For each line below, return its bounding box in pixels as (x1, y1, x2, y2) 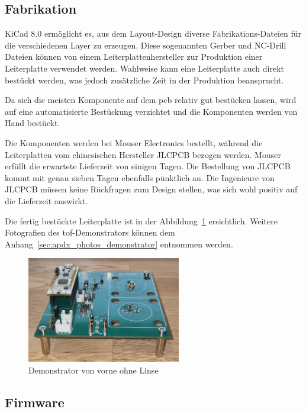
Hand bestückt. (5, 117, 60, 129)
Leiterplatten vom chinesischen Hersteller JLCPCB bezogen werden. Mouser (5, 148, 281, 160)
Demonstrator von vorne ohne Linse (28, 364, 159, 376)
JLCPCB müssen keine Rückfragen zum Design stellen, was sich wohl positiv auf (5, 183, 298, 195)
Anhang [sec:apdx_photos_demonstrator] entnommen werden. (5, 237, 233, 250)
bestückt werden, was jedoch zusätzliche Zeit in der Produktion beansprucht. (5, 73, 284, 86)
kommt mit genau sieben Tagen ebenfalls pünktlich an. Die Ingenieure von (5, 171, 275, 184)
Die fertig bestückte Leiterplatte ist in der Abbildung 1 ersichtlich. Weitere (5, 214, 278, 227)
